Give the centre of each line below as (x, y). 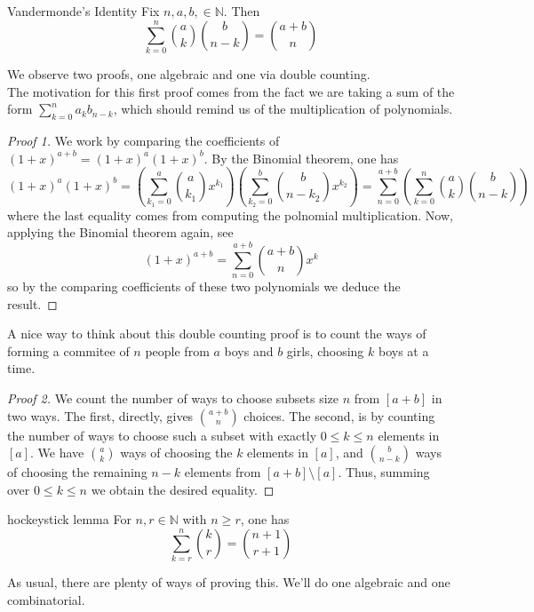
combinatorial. (46, 599)
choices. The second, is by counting (339, 415)
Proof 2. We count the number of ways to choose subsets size (173, 397)
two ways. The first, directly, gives (100, 415)
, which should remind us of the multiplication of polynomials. (283, 109)
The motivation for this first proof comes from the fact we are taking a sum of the (231, 91)
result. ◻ (32, 303)
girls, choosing (325, 350)
